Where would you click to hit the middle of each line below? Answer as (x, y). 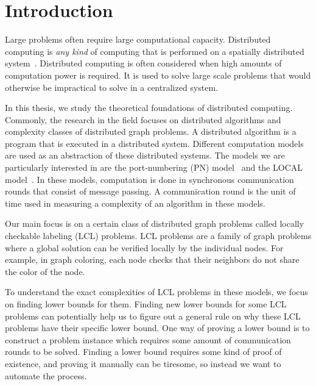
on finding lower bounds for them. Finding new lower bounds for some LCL (146, 304)
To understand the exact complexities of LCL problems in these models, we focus (156, 292)
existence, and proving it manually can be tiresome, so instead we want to (143, 363)
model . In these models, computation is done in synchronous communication (149, 179)
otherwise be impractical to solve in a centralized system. (111, 87)
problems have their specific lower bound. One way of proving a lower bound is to (157, 328)
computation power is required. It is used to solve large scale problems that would (158, 75)
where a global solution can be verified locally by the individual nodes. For (144, 247)
